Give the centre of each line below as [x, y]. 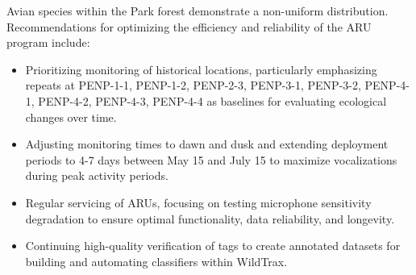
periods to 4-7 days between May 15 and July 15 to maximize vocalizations [211, 159]
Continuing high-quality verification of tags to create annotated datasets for [213, 246]
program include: [48, 42]
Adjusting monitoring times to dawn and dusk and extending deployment [207, 144]
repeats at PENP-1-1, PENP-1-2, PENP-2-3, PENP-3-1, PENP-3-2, [193, 85]
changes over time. [71, 117]
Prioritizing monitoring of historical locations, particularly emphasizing [201, 69]
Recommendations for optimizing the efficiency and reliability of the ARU [189, 26]
